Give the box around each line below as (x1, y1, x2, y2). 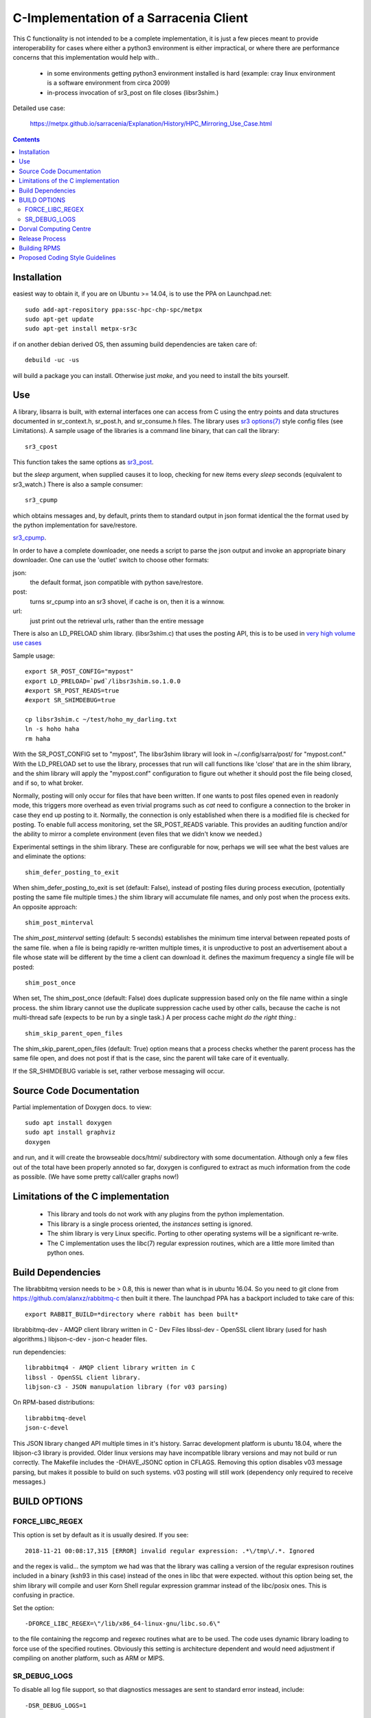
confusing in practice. (12, 1591, 75, 1599)
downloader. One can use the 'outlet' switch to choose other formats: (12, 556, 210, 564)
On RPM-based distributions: (12, 1398, 95, 1407)
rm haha (25, 735, 51, 742)
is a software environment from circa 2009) (47, 79, 170, 87)
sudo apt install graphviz (25, 1128, 116, 1137)
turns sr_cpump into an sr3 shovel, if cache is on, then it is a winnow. (30, 597, 225, 605)
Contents (12, 135, 41, 144)
